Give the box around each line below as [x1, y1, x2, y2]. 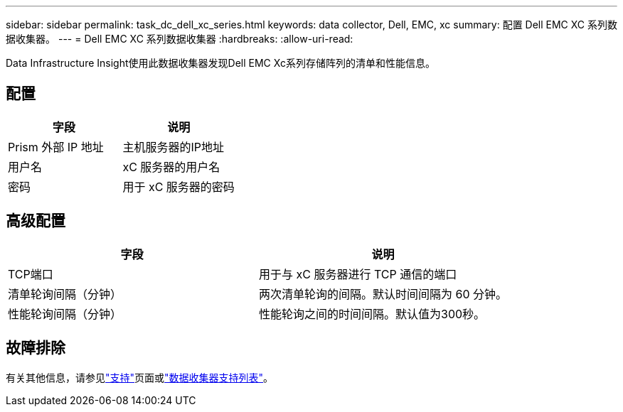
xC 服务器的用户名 [122, 159, 220, 174]
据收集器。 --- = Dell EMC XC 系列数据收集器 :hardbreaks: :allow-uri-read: [6, 33, 353, 45]
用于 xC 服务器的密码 [122, 179, 235, 194]
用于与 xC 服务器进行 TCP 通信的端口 [259, 266, 457, 281]
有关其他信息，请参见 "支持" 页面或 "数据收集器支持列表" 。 [6, 371, 274, 384]
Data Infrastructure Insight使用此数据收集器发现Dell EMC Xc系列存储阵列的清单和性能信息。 [6, 57, 435, 69]
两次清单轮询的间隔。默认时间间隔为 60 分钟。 [259, 286, 508, 301]
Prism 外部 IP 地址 [8, 139, 104, 154]
